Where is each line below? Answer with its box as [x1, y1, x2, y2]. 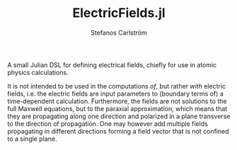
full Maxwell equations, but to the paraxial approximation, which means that [7, 104, 228, 112]
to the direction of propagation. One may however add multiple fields [7, 119, 209, 128]
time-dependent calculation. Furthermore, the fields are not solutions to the [7, 97, 227, 105]
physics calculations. [7, 68, 69, 76]
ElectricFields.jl [72, 5, 166, 21]
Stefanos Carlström [91, 28, 147, 37]
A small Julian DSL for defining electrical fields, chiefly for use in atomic [7, 60, 217, 69]
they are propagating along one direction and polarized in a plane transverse [7, 112, 231, 120]
